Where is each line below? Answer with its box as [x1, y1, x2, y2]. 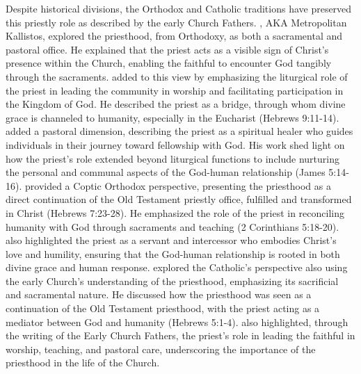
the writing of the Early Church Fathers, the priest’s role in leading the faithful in [6, 328, 355, 343]
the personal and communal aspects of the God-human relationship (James [6, 165, 326, 179]
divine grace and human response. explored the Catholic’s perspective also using [6, 260, 348, 275]
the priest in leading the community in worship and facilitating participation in [6, 83, 344, 97]
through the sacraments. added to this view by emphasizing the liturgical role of [6, 69, 348, 83]
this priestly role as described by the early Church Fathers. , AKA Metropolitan [6, 15, 347, 29]
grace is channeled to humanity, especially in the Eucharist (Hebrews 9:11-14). [6, 110, 339, 124]
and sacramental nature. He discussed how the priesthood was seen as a [6, 287, 312, 302]
